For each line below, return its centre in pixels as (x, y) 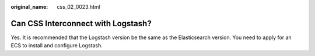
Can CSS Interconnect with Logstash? (81, 23)
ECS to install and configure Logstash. (57, 45)
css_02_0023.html (78, 7)
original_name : (29, 7)
